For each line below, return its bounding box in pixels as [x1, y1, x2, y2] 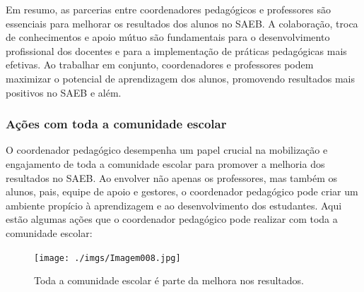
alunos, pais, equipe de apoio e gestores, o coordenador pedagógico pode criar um [6, 184, 358, 199]
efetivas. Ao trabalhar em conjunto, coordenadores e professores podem [6, 57, 314, 72]
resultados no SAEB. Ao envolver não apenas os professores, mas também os [6, 170, 338, 185]
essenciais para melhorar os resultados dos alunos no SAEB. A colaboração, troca [6, 16, 358, 30]
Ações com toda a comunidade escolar [6, 115, 227, 133]
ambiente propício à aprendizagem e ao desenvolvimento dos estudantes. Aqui [6, 197, 342, 212]
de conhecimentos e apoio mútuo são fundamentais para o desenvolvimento [6, 30, 330, 44]
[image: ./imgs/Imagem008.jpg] [34, 253, 181, 263]
